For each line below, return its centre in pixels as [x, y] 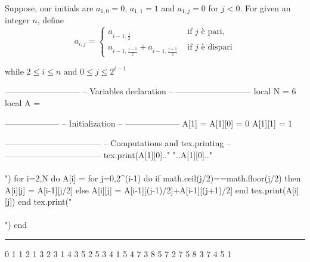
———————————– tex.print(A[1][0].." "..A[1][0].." [108, 154]
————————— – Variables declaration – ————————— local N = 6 [151, 91]
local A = [23, 102]
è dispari [217, 47]
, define [51, 20]
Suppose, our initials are [49, 8]
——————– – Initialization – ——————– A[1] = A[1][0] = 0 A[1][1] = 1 [149, 123]
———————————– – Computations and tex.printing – [118, 143]
